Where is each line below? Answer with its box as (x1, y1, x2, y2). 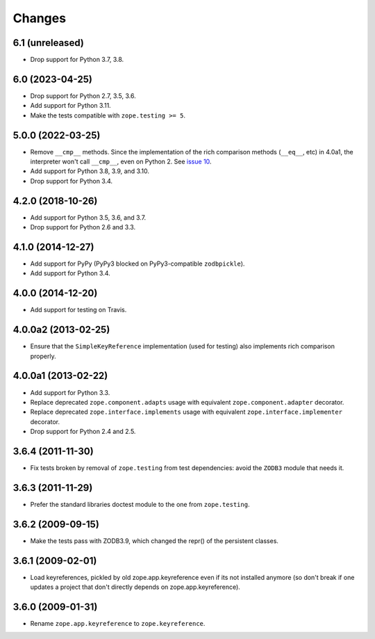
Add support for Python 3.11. (30, 102, 111, 110)
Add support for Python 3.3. (30, 388, 110, 396)
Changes (12, 10, 66, 26)
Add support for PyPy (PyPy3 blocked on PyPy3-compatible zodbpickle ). (30, 259, 245, 268)
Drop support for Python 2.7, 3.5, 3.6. (30, 91, 136, 100)
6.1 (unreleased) (12, 37, 85, 49)
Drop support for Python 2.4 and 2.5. (30, 428, 136, 436)
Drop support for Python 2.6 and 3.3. (30, 223, 135, 232)
